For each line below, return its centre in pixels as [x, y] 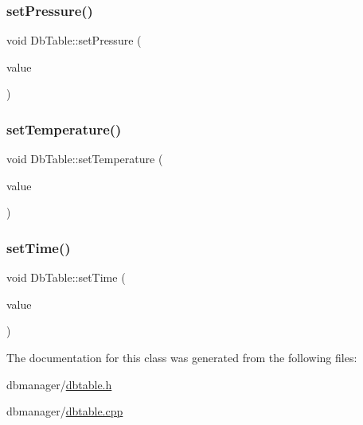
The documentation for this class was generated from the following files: [182, 357]
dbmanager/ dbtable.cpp [65, 411]
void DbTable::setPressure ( [74, 40]
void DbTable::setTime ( [66, 277]
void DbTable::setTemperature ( [85, 159]
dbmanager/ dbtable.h [59, 384]
